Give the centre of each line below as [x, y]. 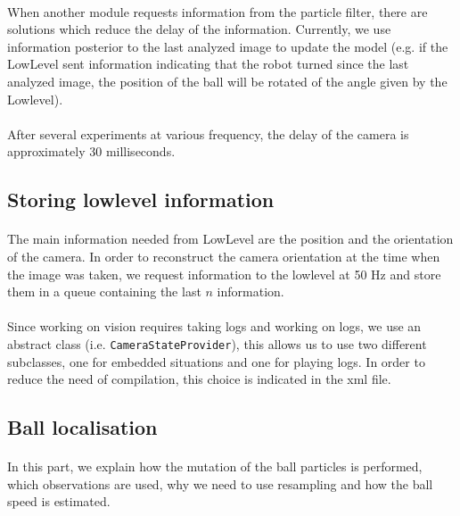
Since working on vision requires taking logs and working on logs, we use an [214, 326]
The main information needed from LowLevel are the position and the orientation [230, 239]
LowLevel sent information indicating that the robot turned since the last [208, 64]
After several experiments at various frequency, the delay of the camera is [208, 133]
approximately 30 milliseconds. [91, 151]
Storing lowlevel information [141, 200]
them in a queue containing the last [104, 291]
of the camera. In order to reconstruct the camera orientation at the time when [224, 256]
